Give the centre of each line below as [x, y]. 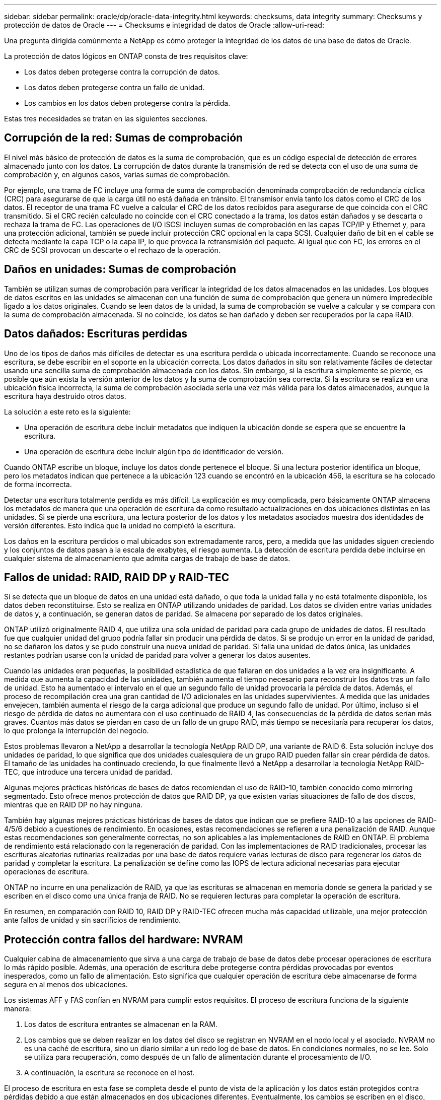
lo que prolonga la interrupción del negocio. [77, 731]
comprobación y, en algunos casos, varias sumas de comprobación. [117, 174]
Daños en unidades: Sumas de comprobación [120, 269]
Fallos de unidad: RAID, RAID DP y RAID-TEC [117, 577]
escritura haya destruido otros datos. [65, 396]
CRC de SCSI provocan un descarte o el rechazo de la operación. [112, 250]
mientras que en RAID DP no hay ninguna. [73, 805]
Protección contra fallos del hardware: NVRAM [124, 939]
